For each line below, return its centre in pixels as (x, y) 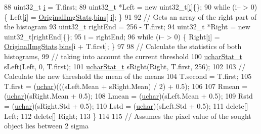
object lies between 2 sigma (46, 126)
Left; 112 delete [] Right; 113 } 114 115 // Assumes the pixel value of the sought (128, 116)
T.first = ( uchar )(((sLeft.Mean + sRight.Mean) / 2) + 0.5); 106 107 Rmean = (126, 86)
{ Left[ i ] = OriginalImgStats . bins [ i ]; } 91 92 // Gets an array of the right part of (130, 16)
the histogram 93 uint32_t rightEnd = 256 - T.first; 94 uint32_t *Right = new (127, 27)
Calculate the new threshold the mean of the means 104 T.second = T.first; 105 (128, 76)
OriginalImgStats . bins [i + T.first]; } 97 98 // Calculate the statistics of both (123, 46)
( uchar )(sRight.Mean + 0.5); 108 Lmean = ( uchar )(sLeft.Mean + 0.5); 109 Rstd (128, 96)
